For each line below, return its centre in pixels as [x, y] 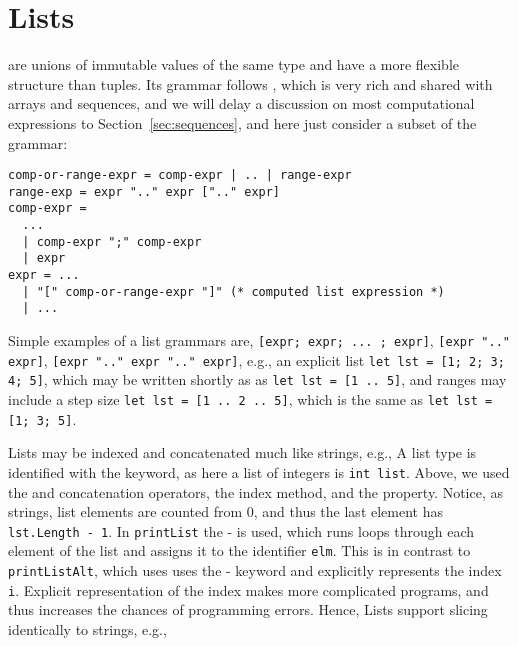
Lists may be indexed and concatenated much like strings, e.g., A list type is [242, 452]
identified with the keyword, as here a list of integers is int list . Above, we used [259, 471]
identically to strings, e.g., [87, 628]
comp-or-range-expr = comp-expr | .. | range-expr [180, 175]
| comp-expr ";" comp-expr [112, 241]
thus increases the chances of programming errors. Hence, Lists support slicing [248, 609]
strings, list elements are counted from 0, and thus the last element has [225, 511]
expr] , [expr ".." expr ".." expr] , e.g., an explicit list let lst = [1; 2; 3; [256, 359]
